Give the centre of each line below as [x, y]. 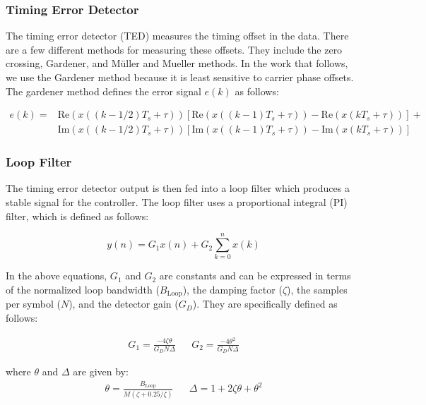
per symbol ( [33, 304]
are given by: [101, 371]
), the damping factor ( [232, 289]
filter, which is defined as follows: [77, 216]
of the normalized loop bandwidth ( [83, 289]
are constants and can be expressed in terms [255, 276]
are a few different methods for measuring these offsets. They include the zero [174, 49]
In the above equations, [57, 276]
